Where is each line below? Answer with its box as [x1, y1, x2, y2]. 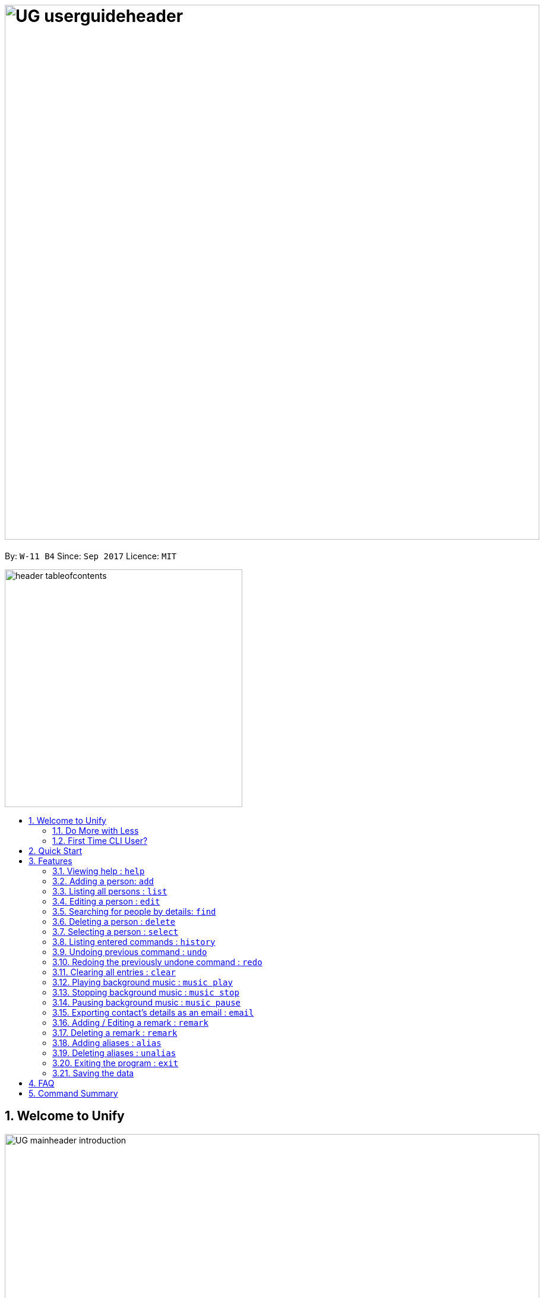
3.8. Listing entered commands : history [52, 936, 216, 947]
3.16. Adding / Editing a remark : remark [52, 1017, 208, 1028]
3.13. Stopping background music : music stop [52, 987, 239, 997]
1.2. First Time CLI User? [52, 835, 148, 846]
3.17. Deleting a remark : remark [52, 1027, 178, 1038]
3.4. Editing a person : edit [52, 896, 160, 906]
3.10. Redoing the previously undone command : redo [52, 956, 262, 967]
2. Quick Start [29, 845, 83, 856]
